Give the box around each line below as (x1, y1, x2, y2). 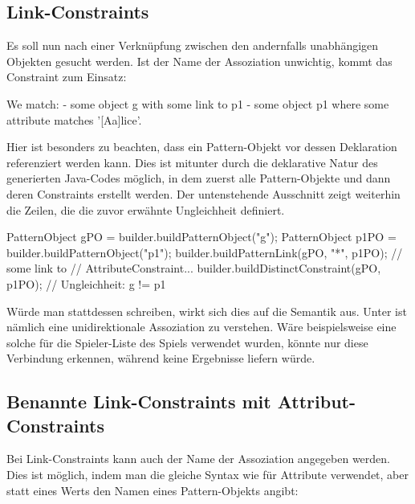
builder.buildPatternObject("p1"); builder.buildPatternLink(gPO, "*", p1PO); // (6, 244, 403, 260)
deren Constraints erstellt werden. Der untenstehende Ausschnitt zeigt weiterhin (6, 185, 401, 202)
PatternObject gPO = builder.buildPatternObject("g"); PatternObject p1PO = (6, 228, 397, 245)
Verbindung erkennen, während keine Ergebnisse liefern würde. (6, 350, 315, 367)
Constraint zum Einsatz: (6, 68, 127, 85)
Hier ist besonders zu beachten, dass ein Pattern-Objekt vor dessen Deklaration (6, 138, 397, 155)
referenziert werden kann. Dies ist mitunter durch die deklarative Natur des (6, 154, 378, 170)
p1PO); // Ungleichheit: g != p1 (6, 275, 166, 292)
